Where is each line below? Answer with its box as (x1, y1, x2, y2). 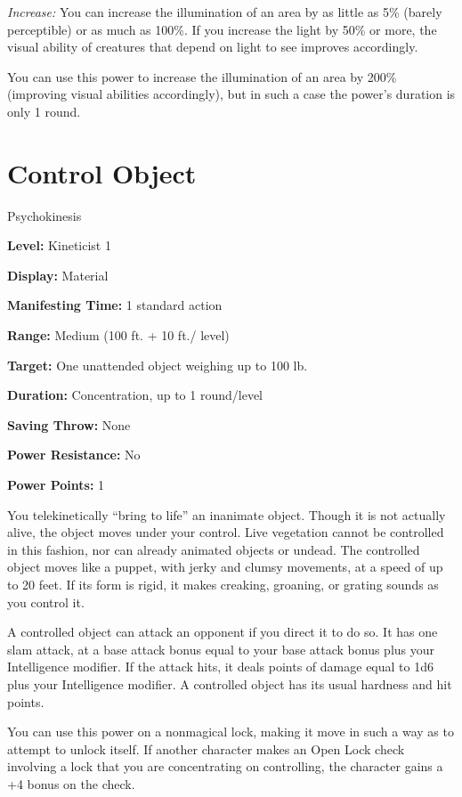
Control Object (7, 154, 197, 191)
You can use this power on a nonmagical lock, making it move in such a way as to (7, 722, 454, 741)
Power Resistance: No (7, 445, 141, 464)
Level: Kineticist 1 (7, 236, 111, 255)
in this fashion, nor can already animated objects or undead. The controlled (7, 540, 420, 558)
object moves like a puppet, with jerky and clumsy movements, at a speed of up (7, 557, 443, 576)
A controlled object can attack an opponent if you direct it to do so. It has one (7, 622, 438, 641)
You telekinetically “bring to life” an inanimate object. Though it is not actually (7, 505, 446, 524)
